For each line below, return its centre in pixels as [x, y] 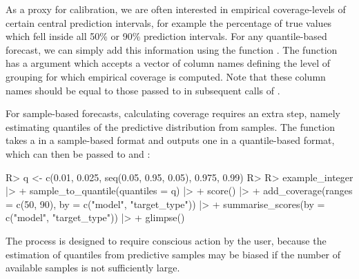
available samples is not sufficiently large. [93, 268]
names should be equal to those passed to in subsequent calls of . [143, 90]
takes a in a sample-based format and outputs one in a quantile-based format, [170, 140]
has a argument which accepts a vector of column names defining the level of [168, 63]
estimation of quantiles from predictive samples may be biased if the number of [173, 254]
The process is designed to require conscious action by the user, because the [166, 240]
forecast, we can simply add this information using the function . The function [172, 49]
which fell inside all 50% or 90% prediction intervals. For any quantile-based [166, 36]
